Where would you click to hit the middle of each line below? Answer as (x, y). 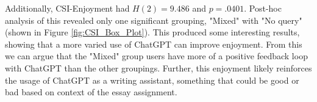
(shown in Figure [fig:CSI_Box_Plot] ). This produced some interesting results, (152, 32)
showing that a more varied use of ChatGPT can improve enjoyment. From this (154, 44)
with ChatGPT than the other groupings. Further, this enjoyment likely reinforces (158, 67)
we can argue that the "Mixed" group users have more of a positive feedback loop (156, 56)
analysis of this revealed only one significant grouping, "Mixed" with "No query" (154, 20)
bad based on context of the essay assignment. (91, 92)
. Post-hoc (263, 8)
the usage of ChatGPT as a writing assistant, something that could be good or (152, 80)
